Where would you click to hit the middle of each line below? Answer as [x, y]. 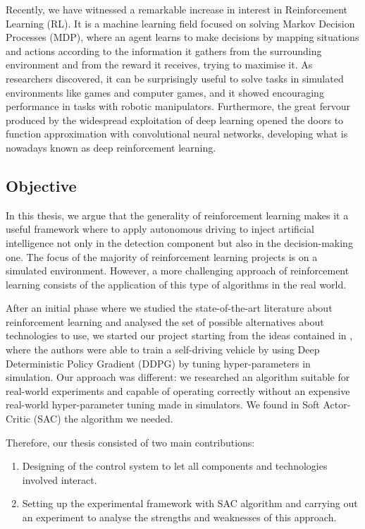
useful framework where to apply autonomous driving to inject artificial [160, 229]
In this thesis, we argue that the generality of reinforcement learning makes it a [177, 215]
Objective [41, 185]
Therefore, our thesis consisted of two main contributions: [130, 442]
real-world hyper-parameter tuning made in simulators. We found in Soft [163, 405]
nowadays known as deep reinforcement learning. [111, 147]
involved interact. [60, 479]
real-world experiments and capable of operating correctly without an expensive [178, 390]
